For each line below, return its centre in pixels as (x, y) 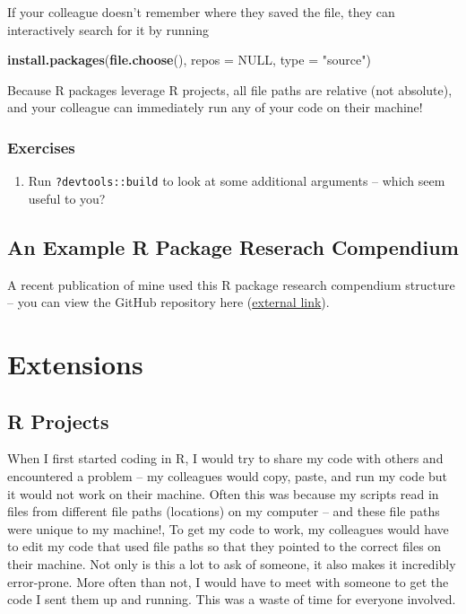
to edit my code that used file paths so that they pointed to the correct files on (224, 546)
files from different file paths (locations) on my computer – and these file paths (224, 511)
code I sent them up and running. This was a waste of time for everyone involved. (232, 599)
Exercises (41, 147)
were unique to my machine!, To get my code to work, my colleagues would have (228, 528)
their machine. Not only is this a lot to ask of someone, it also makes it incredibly (232, 563)
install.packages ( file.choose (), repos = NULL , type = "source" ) (189, 60)
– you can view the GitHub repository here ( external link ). (168, 302)
